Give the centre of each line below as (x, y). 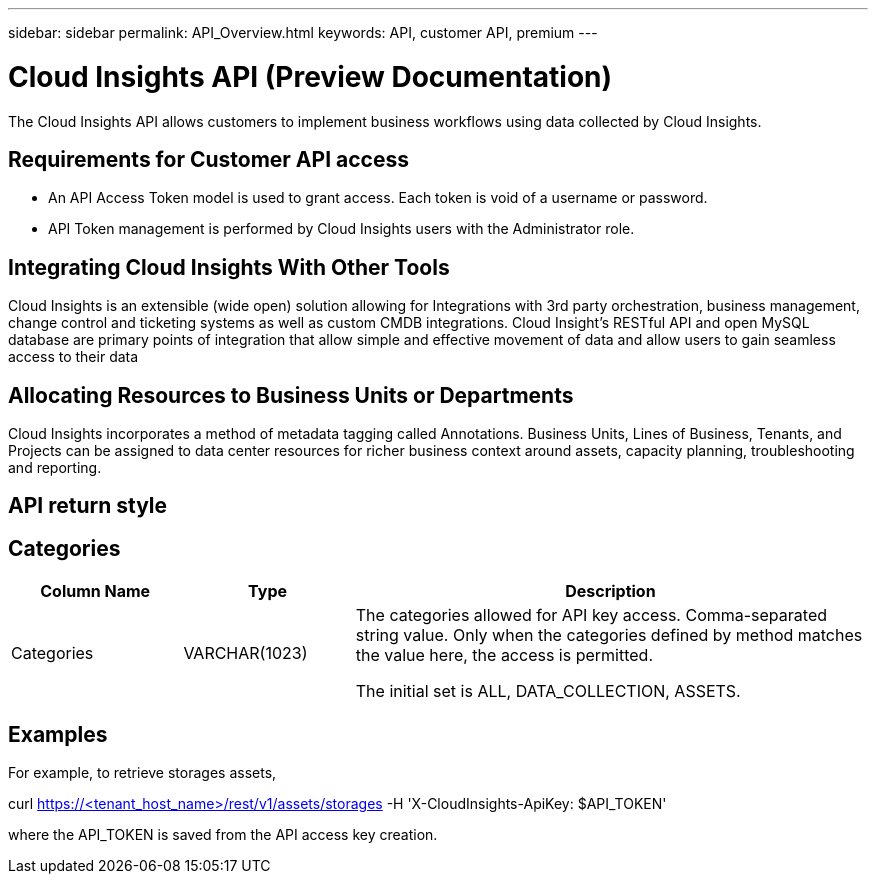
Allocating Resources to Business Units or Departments (291, 395)
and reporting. (55, 468)
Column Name (95, 591)
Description (610, 591)
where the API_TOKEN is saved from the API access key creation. (223, 835)
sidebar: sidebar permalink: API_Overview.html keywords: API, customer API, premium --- (303, 32)
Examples (58, 734)
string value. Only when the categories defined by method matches (609, 635)
